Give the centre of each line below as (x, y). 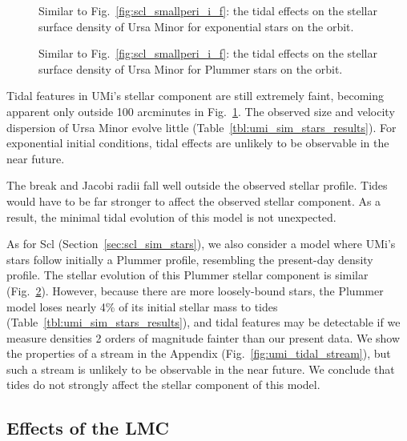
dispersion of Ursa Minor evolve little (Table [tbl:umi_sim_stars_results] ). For (201, 127)
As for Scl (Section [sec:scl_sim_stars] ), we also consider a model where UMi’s (201, 244)
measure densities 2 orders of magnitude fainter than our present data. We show (203, 337)
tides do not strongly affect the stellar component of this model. (163, 385)
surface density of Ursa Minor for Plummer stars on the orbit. (191, 68)
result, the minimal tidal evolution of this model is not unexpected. (171, 216)
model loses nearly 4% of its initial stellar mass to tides (142, 306)
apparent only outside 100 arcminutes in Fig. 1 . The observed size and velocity (201, 111)
